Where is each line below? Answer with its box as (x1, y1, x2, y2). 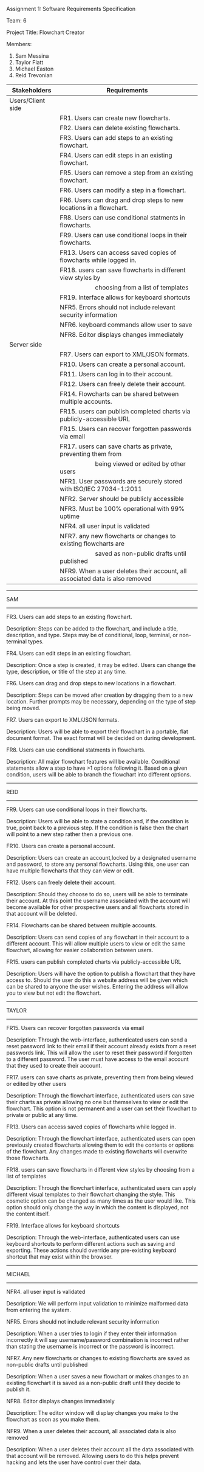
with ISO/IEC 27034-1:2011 (59, 485, 143, 493)
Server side (9, 340, 42, 348)
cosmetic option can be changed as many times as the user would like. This (6, 1197, 196, 1204)
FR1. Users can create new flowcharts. (59, 114, 171, 122)
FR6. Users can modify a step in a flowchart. (59, 186, 186, 194)
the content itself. (6, 1210, 50, 1217)
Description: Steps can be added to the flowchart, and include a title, (6, 625, 178, 632)
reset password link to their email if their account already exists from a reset (6, 1043, 197, 1049)
